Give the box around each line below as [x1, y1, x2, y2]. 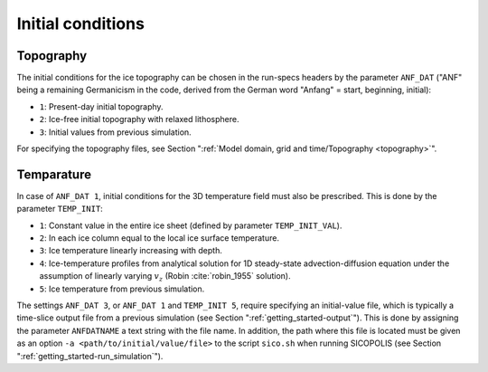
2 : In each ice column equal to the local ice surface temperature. [39, 233, 280, 243]
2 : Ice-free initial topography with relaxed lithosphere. [39, 114, 239, 125]
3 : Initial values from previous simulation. [39, 127, 192, 138]
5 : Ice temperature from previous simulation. [39, 283, 205, 294]
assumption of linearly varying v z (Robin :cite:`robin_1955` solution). [39, 271, 291, 284]
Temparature [16, 167, 92, 182]
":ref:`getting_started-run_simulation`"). [16, 350, 164, 361]
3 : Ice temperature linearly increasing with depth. [39, 245, 223, 256]
